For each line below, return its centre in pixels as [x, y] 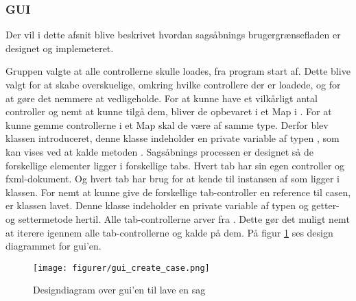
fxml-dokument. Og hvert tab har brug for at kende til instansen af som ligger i [173, 179]
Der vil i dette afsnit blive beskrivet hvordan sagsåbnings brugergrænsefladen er [173, 35]
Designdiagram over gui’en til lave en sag [119, 290]
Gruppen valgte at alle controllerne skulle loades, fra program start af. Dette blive [178, 71]
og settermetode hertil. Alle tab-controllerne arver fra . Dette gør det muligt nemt [178, 218]
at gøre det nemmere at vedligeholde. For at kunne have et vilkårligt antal [162, 98]
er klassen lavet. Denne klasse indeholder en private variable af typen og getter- [173, 205]
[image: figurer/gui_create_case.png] [121, 268]
